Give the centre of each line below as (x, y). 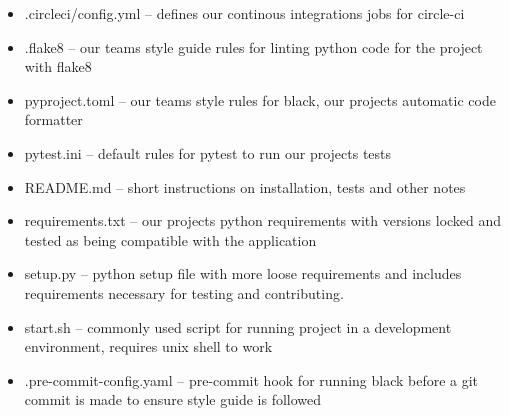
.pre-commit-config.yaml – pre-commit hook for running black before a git (251, 379)
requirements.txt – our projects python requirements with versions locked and (263, 220)
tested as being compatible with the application (170, 239)
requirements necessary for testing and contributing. (184, 292)
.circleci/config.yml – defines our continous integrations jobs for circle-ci (244, 13)
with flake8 (58, 66)
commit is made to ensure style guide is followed (173, 399)
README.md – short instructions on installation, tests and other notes (245, 186)
